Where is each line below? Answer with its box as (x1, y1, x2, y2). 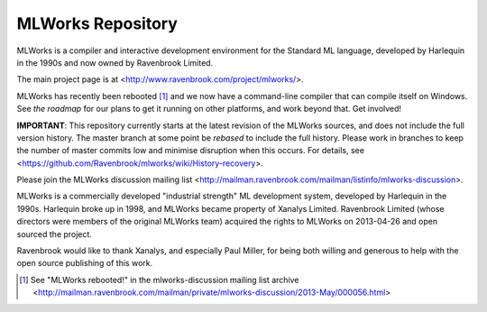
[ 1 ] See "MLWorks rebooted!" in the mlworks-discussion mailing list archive (19, 274, 299, 285)
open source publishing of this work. (16, 258, 153, 269)
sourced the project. (16, 228, 92, 239)
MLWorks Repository (16, 14, 178, 33)
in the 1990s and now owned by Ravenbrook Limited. (16, 57, 214, 68)
